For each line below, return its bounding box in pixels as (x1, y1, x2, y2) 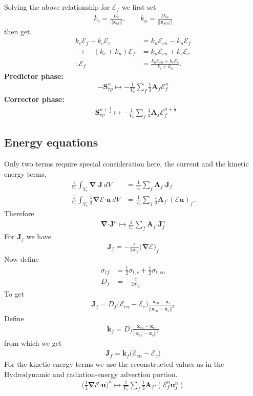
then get (4, 26, 30, 36)
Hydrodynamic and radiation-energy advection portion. (4, 368, 178, 379)
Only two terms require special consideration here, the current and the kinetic (4, 158, 249, 169)
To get (4, 288, 25, 299)
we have (26, 231, 51, 242)
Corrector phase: (4, 94, 65, 105)
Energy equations (4, 134, 98, 150)
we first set (121, 2, 156, 12)
